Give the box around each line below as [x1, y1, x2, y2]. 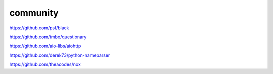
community [9, 7, 59, 18]
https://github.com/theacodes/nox [9, 61, 81, 67]
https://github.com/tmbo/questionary [9, 34, 87, 40]
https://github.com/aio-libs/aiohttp [9, 43, 81, 49]
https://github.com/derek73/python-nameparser [9, 52, 110, 58]
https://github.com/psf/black [9, 25, 69, 31]
